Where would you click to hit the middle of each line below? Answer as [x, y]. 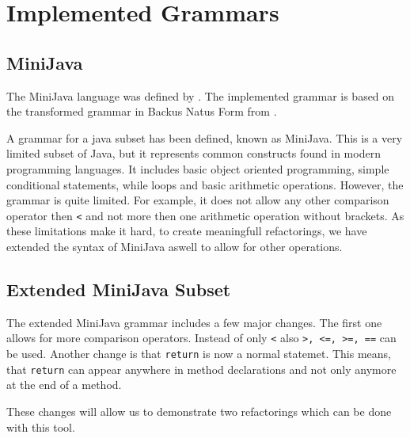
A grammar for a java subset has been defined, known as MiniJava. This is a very [205, 137]
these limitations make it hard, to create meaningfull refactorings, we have [187, 231]
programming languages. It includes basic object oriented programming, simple [198, 168]
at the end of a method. [64, 385]
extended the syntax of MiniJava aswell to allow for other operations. [175, 246]
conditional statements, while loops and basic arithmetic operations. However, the [205, 184]
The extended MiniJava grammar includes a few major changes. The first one [194, 322]
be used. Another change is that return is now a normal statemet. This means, [199, 354]
